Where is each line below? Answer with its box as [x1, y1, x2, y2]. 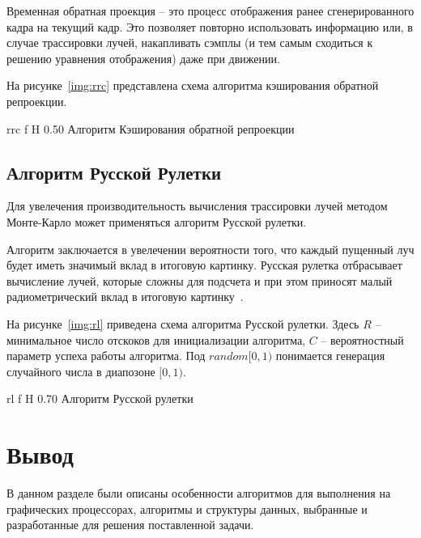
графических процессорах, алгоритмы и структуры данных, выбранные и [6, 500, 368, 517]
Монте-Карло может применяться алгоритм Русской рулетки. [6, 213, 307, 230]
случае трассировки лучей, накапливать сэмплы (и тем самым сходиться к [6, 34, 373, 51]
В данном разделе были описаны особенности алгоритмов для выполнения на [6, 485, 391, 502]
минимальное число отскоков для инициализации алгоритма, [6, 331, 306, 348]
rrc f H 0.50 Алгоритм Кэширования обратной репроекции [6, 120, 295, 137]
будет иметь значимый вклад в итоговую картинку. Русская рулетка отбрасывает [6, 256, 402, 273]
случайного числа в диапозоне [6, 362, 155, 379]
